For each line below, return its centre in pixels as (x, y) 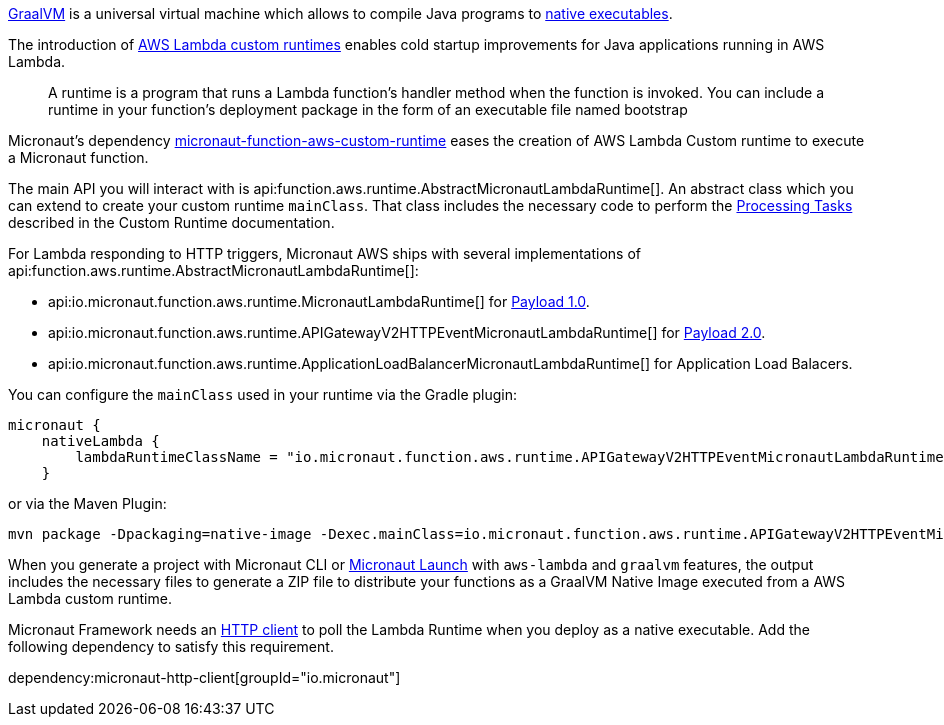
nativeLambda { (100, 441)
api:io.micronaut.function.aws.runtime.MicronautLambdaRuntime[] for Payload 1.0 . (319, 301)
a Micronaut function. (78, 157)
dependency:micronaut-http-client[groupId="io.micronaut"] (204, 677)
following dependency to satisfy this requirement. (171, 646)
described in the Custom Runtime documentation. (171, 222)
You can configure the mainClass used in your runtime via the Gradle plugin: (262, 394)
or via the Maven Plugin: (87, 503)
